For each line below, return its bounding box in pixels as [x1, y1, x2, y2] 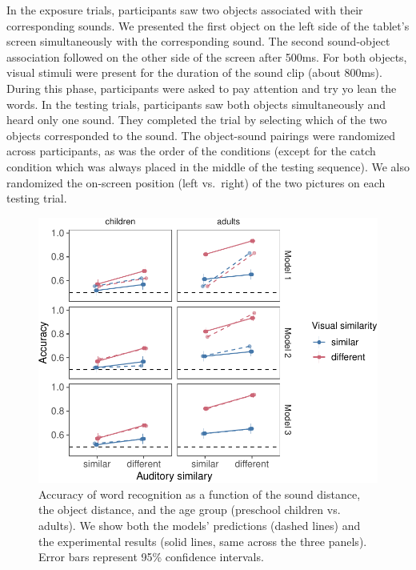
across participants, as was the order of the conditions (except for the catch [6, 142, 376, 159]
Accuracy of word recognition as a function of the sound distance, [38, 485, 361, 502]
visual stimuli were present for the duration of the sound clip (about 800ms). [6, 64, 382, 81]
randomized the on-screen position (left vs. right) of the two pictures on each [6, 174, 386, 191]
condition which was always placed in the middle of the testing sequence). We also [6, 158, 410, 175]
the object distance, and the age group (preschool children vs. [38, 501, 341, 518]
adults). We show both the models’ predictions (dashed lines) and [38, 517, 361, 534]
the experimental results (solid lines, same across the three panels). [38, 532, 367, 549]
